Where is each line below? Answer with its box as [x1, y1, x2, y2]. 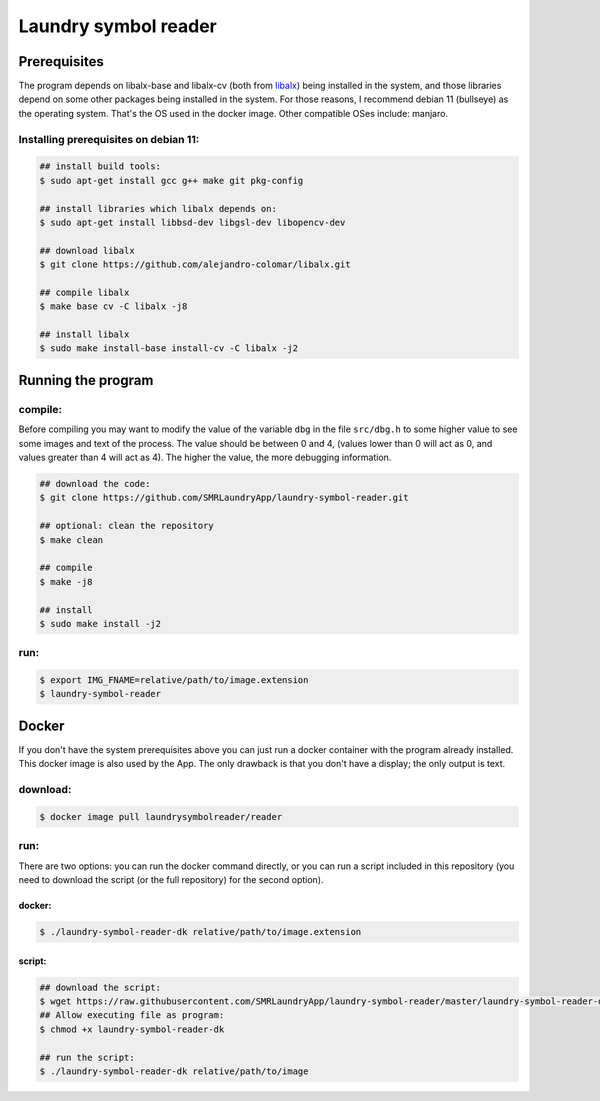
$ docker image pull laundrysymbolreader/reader [39, 811, 283, 822]
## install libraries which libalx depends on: [39, 203, 277, 214]
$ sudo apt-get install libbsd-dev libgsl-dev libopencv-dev [39, 216, 346, 228]
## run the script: [39, 1051, 135, 1063]
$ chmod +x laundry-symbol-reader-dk [39, 1023, 225, 1035]
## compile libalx [39, 286, 130, 298]
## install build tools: [39, 161, 162, 172]
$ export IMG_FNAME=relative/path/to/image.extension [39, 675, 309, 686]
